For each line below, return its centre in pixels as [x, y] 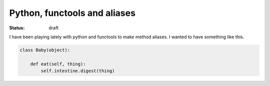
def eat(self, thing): [58, 64]
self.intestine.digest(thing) [78, 71]
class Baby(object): [45, 50]
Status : [17, 28]
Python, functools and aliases [72, 13]
